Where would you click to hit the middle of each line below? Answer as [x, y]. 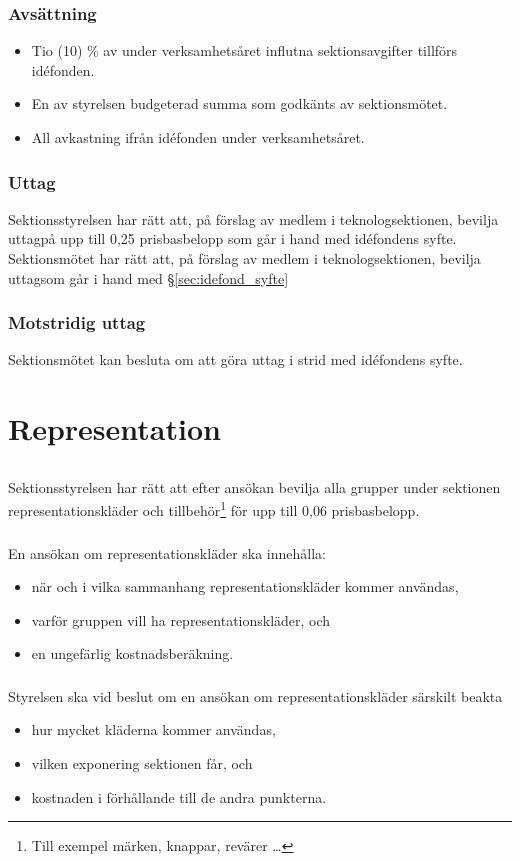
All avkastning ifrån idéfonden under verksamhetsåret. [198, 137]
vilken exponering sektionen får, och [142, 763]
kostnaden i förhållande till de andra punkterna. [179, 796]
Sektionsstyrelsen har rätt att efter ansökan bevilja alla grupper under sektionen [254, 486]
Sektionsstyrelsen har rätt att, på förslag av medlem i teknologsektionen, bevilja [253, 218]
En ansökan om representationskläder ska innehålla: [167, 552]
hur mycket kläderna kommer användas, [153, 729]
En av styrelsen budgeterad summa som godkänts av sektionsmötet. [239, 103]
